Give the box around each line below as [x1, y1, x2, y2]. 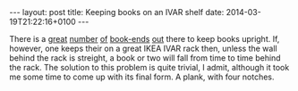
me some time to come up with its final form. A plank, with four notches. [9, 71, 275, 82]
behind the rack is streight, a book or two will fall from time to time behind [9, 53, 281, 63]
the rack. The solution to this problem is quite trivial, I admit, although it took [9, 62, 290, 72]
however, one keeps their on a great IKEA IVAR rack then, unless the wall [9, 43, 277, 54]
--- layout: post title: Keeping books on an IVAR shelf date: [9, 7, 225, 17]
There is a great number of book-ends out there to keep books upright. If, [9, 34, 280, 44]
